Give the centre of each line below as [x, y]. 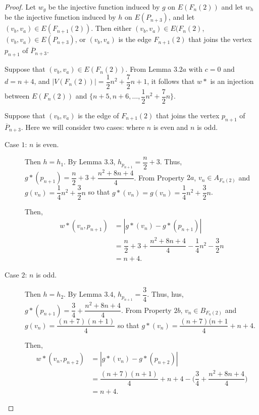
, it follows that [171, 81]
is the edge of [98, 115]
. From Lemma [148, 69]
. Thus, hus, [165, 294]
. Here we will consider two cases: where [83, 127]
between [17, 96]
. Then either [111, 28]
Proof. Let [20, 7]
